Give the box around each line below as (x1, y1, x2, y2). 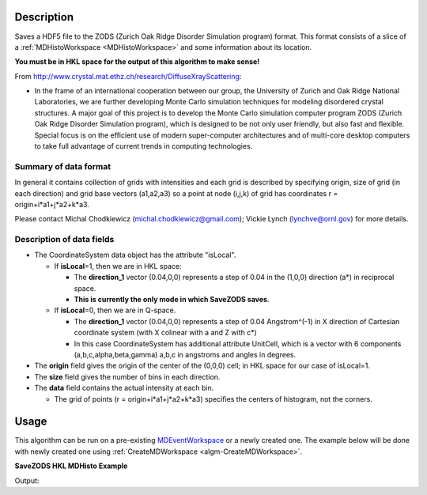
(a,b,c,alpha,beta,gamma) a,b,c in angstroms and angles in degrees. (74, 350, 297, 359)
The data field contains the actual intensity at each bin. (34, 384, 214, 393)
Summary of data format (14, 161, 111, 172)
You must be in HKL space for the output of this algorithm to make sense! (14, 57, 260, 66)
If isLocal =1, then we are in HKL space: (54, 261, 182, 270)
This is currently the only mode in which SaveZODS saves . (74, 295, 270, 304)
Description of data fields (14, 234, 115, 245)
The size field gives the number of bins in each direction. (34, 372, 221, 381)
